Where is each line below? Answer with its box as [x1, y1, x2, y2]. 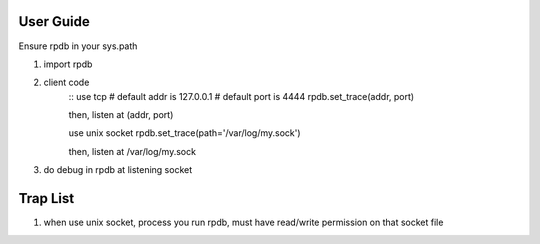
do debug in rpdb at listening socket [43, 164, 193, 176]
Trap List [18, 190, 75, 207]
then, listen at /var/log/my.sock [68, 145, 197, 157]
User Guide [18, 13, 90, 30]
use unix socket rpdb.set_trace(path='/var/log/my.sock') [68, 127, 301, 139]
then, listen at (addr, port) [68, 109, 174, 121]
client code [43, 76, 90, 89]
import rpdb [43, 58, 93, 70]
